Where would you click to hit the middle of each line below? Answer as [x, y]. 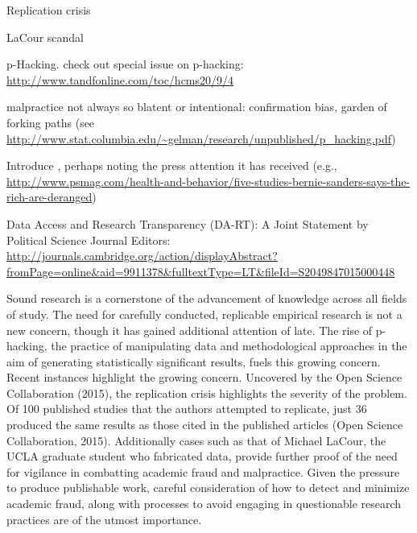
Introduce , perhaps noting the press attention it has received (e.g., [172, 165]
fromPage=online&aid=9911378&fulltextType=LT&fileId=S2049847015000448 [201, 271]
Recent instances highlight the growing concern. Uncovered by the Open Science [204, 377]
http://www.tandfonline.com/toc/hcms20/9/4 [120, 79]
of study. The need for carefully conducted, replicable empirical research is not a [204, 314]
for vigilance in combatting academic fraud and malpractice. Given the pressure [203, 471]
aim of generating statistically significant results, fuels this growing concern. [194, 361]
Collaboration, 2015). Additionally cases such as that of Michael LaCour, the [196, 440]
